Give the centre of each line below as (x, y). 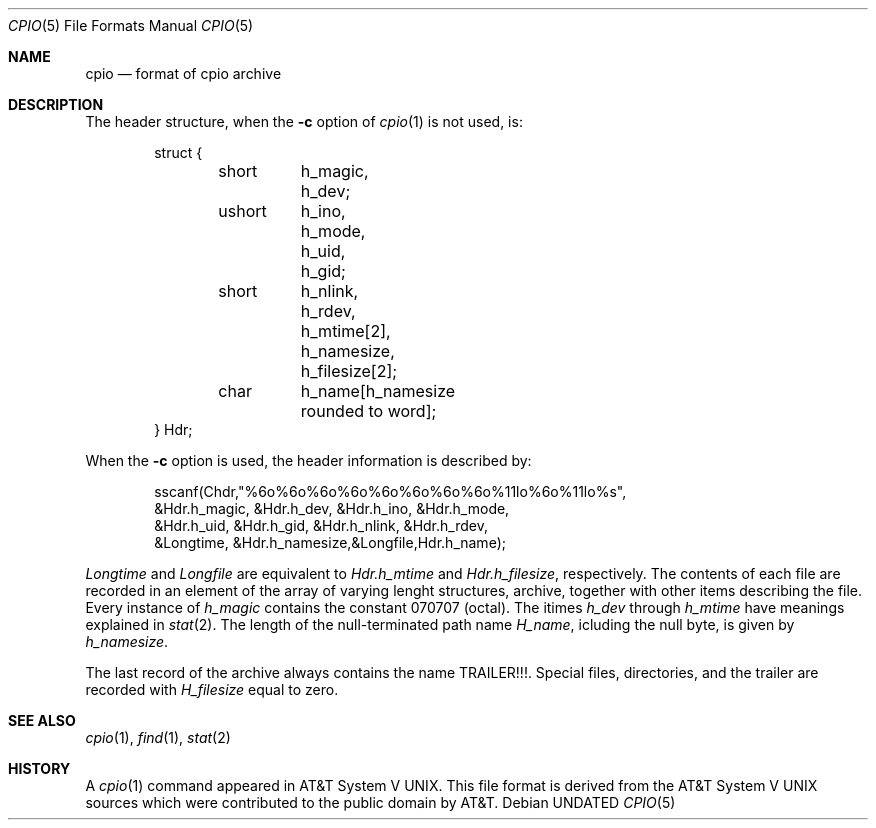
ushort (242, 211)
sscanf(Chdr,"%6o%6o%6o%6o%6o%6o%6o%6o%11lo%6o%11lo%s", (390, 491)
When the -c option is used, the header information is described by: (308, 460)
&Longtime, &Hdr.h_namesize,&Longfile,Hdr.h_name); (330, 542)
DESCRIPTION (56, 104)
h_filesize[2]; (349, 371)
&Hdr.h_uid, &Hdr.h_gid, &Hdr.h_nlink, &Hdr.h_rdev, (321, 525)
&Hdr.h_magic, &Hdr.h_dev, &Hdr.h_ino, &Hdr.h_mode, (332, 508)
